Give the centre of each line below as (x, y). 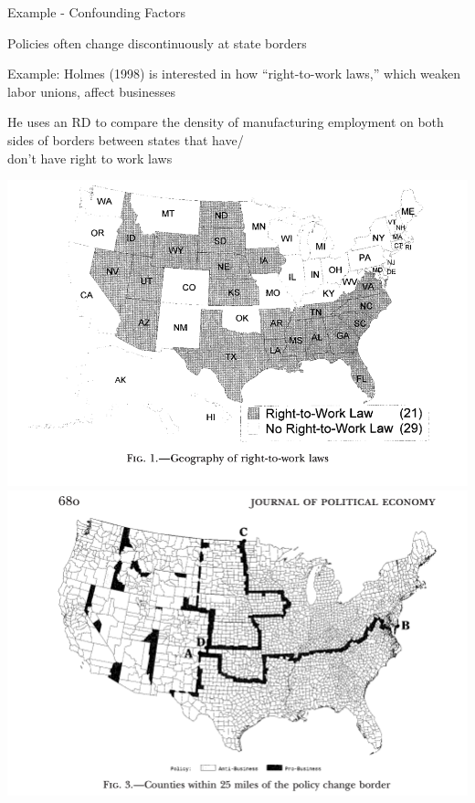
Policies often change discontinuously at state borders (157, 42)
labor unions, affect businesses (91, 91)
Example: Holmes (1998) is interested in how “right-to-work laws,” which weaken (234, 74)
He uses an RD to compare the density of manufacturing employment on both (226, 122)
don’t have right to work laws (90, 158)
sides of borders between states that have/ (126, 139)
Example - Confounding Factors (96, 12)
